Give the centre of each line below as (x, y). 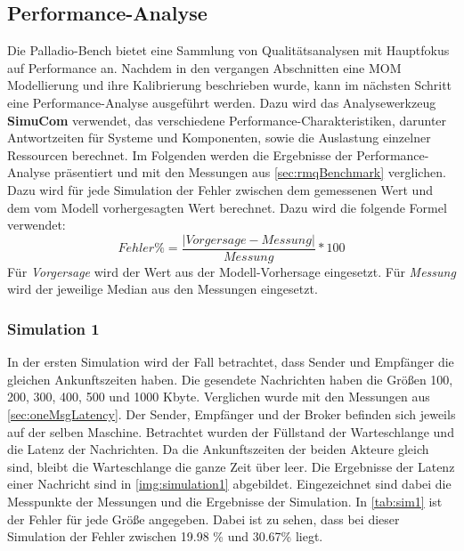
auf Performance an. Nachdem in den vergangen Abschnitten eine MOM (204, 67)
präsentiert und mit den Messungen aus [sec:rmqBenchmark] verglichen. (250, 172)
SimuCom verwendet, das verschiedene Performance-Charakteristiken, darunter (227, 120)
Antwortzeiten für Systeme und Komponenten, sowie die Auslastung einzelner (219, 138)
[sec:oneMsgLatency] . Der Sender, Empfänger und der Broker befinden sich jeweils (232, 413)
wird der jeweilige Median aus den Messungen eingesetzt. (163, 289)
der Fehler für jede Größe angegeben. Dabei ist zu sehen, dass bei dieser (204, 519)
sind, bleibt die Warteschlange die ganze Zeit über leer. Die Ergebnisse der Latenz (231, 466)
